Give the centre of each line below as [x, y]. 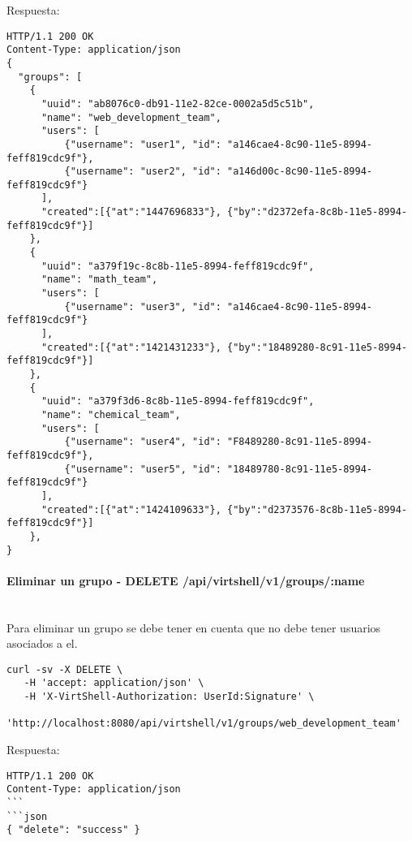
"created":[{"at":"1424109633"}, [131, 509]
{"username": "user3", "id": [143, 306]
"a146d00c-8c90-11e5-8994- [300, 172]
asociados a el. [42, 643]
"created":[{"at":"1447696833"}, [131, 212]
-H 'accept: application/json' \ [114, 683]
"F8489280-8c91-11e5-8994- [300, 442]
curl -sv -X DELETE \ [65, 669]
